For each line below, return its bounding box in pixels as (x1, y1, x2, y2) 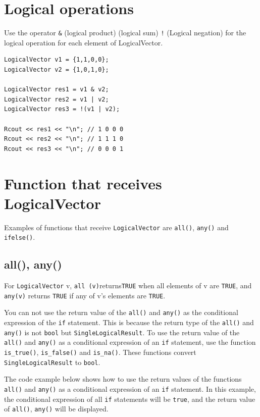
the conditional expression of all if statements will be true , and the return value (4, 393, 255, 404)
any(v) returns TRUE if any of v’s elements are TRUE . (4, 290, 166, 300)
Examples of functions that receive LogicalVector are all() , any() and (4, 222, 229, 232)
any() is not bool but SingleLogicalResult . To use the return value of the (4, 327, 240, 337)
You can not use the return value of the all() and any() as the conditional (4, 307, 238, 318)
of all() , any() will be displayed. (4, 403, 109, 414)
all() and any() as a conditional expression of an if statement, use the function (4, 337, 256, 347)
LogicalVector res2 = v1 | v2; (4, 95, 109, 103)
